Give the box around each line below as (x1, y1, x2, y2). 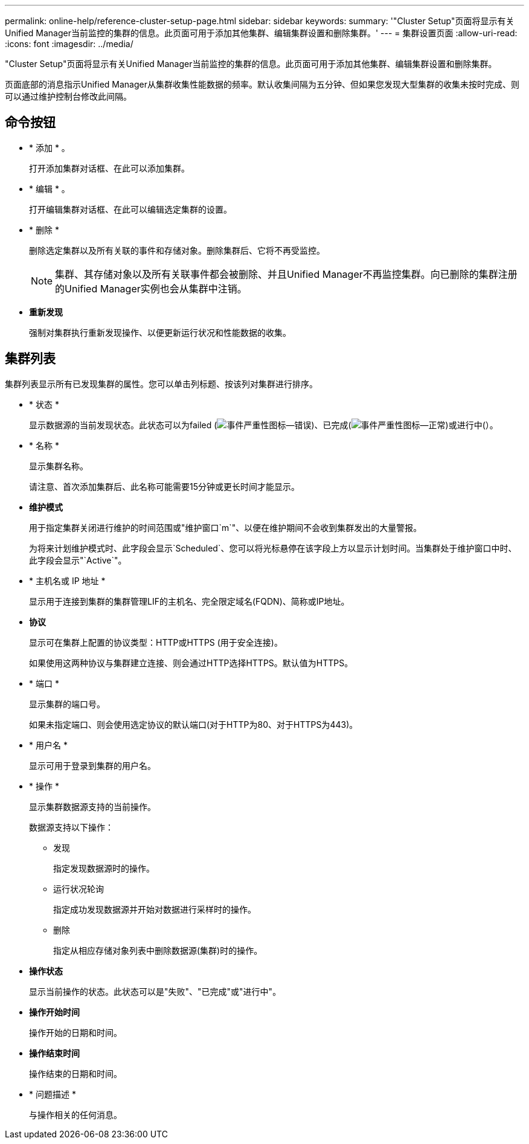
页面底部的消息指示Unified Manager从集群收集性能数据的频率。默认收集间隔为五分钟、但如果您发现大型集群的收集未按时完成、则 (5, 79, 519, 89)
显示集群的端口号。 (29, 698, 105, 709)
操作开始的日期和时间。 (29, 1027, 122, 1038)
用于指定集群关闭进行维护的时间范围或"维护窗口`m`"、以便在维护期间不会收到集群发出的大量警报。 (29, 522, 422, 533)
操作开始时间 (29, 1006, 80, 1017)
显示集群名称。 (29, 460, 88, 471)
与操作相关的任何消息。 (29, 1109, 122, 1120)
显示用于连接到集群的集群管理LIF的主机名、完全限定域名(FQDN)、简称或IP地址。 (29, 596, 350, 606)
